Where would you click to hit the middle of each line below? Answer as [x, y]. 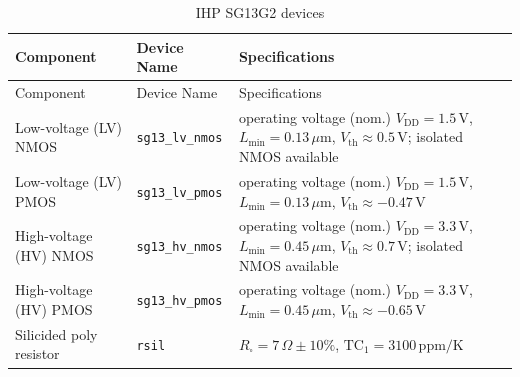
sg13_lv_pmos [179, 192]
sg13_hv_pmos [179, 301]
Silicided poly [56, 333]
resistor [37, 353]
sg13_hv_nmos [179, 246]
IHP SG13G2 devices [260, 12]
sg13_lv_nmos [179, 138]
